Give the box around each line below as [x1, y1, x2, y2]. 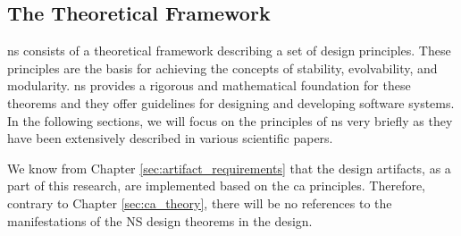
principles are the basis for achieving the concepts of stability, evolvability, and [7, 58, 438, 77]
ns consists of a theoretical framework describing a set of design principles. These [7, 41, 451, 60]
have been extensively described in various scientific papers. [7, 129, 333, 147]
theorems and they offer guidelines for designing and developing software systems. [7, 93, 455, 112]
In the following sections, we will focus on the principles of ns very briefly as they [7, 111, 453, 130]
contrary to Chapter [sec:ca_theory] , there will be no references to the [7, 193, 392, 212]
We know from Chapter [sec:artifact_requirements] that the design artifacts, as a [7, 158, 451, 177]
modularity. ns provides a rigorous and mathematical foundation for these [7, 76, 411, 95]
